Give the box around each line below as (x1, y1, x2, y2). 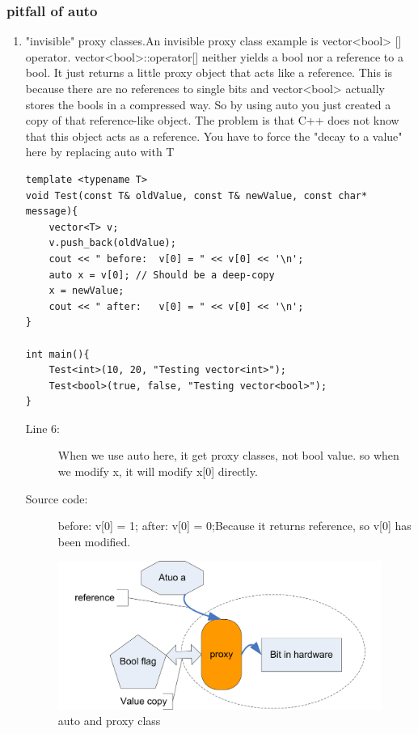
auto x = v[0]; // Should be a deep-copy (49, 269, 275, 281)
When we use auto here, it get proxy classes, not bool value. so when (57, 447, 399, 464)
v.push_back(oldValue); (49, 237, 176, 249)
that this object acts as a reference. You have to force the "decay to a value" (25, 127, 403, 144)
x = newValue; (49, 285, 125, 297)
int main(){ (25, 348, 90, 360)
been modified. (57, 532, 131, 549)
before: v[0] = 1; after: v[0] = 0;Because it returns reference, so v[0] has (57, 517, 412, 534)
